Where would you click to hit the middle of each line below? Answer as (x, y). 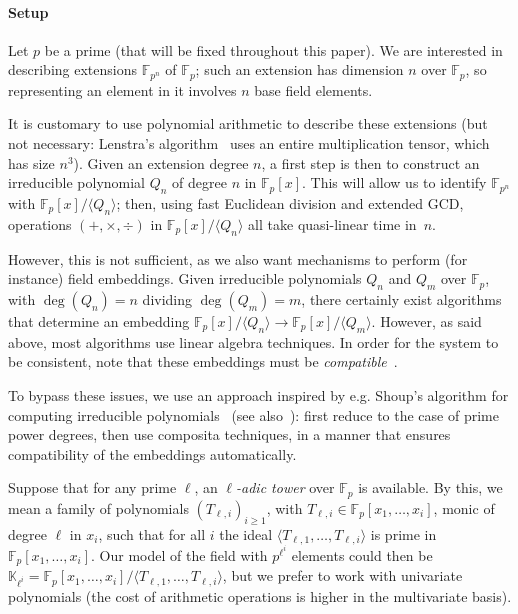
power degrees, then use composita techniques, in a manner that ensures (229, 434)
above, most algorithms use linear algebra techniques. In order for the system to (253, 341)
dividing (167, 299)
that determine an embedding (99, 321)
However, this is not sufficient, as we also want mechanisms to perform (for (238, 258)
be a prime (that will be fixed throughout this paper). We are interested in (273, 49)
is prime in (403, 533)
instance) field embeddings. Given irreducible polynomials (185, 278)
